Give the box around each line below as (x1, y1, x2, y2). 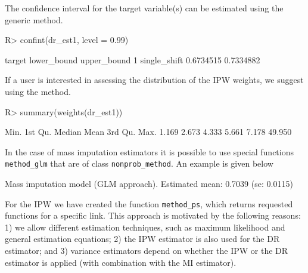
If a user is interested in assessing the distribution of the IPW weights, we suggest (5, 73, 304, 86)
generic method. (5, 13, 63, 26)
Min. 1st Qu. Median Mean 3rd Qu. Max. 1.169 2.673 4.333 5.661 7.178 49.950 (5, 125, 292, 138)
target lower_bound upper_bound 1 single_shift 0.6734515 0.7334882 (5, 53, 260, 66)
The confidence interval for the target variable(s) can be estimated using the (5, 2, 284, 14)
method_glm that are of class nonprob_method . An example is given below (5, 157, 273, 170)
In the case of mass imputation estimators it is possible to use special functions (5, 145, 294, 158)
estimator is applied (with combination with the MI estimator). (5, 256, 237, 268)
